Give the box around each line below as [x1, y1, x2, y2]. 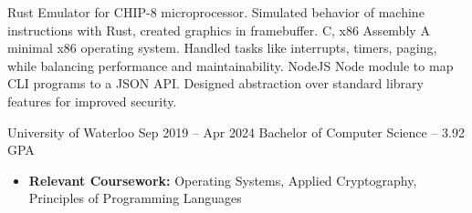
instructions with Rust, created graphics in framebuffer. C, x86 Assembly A [7, 20, 430, 39]
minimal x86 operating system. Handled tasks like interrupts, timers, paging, [7, 38, 437, 57]
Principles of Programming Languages [28, 188, 242, 208]
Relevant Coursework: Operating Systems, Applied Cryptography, [28, 170, 417, 189]
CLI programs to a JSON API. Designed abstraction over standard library [7, 74, 424, 93]
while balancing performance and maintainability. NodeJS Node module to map [7, 56, 454, 75]
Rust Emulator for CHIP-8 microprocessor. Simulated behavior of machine [7, 3, 425, 21]
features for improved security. [7, 91, 177, 110]
